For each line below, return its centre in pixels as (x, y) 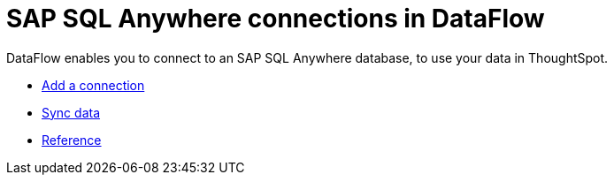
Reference (72, 140)
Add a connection (93, 85)
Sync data (71, 112)
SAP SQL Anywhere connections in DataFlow (276, 19)
